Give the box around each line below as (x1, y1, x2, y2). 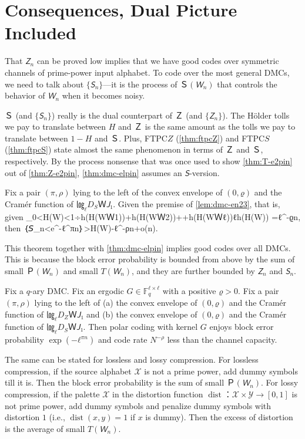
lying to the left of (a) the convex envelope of (34, 296, 197, 309)
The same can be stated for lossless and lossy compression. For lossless (5, 353, 259, 366)
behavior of (5, 89, 45, 102)
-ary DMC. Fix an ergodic (30, 284, 124, 296)
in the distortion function (112, 388, 203, 400)
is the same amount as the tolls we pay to (145, 120, 296, 133)
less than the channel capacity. (167, 333, 277, 346)
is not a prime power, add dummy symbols (144, 364, 298, 377)
